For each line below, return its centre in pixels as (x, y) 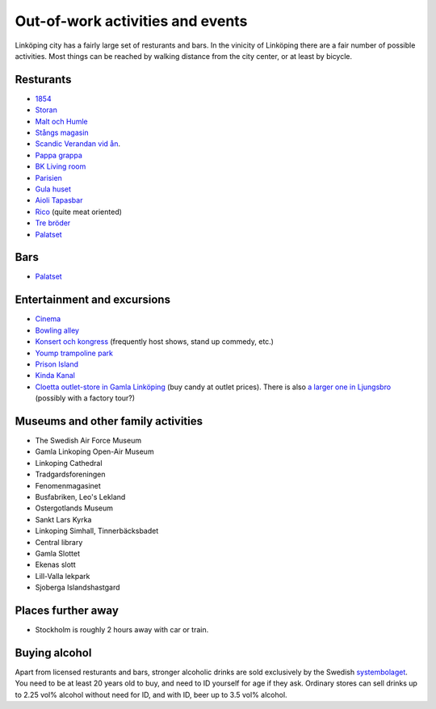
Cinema (48, 319)
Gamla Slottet (58, 553)
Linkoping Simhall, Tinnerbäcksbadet (97, 531)
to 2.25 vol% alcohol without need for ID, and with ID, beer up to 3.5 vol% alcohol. (151, 694)
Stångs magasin (62, 132)
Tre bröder (53, 223)
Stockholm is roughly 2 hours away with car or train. (122, 629)
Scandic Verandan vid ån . (78, 144)
